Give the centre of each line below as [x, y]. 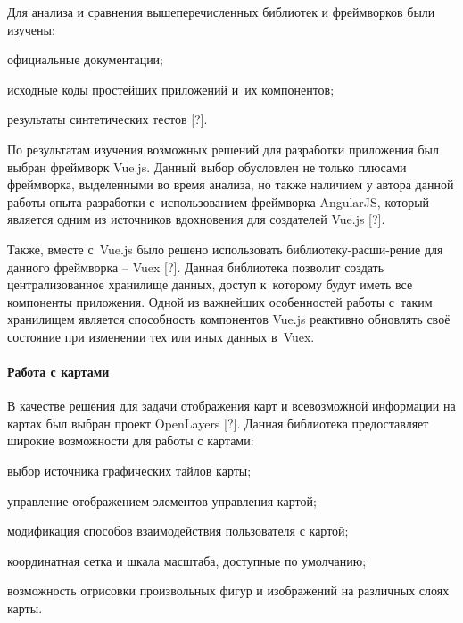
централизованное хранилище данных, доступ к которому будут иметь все [210, 284]
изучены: [31, 29]
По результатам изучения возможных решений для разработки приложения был [223, 149]
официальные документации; [86, 59]
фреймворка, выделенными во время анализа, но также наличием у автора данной [231, 184]
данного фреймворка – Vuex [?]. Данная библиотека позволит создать [196, 266]
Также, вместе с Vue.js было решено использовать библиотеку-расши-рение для [225, 249]
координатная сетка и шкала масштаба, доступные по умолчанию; [187, 560]
